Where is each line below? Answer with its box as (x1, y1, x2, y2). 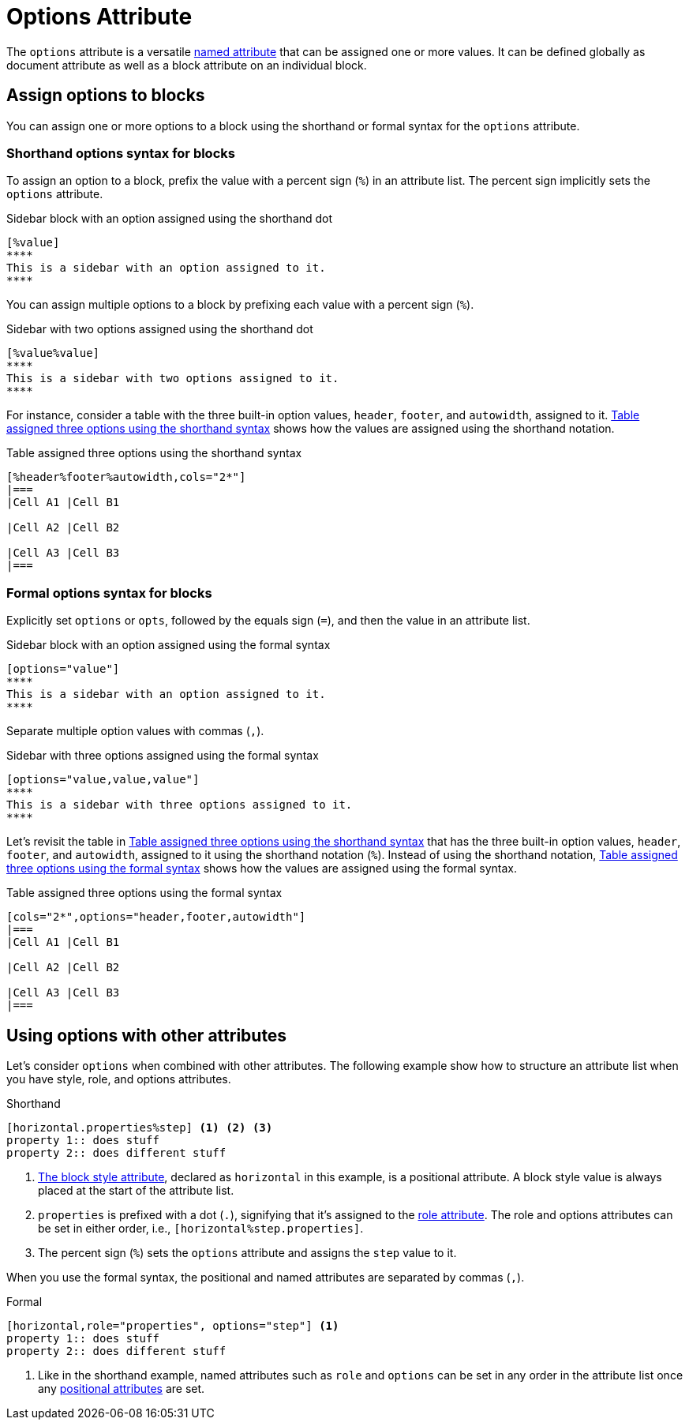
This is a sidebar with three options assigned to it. (6, 798, 353, 812)
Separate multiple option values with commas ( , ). (6, 724, 264, 738)
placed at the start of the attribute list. (38, 1183, 234, 1197)
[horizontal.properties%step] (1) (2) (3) (6, 1120, 273, 1134)
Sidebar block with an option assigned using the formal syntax (6, 638, 331, 652)
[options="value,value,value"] (6, 773, 200, 786)
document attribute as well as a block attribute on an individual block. (6, 58, 367, 72)
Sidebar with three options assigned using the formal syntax (6, 749, 319, 763)
